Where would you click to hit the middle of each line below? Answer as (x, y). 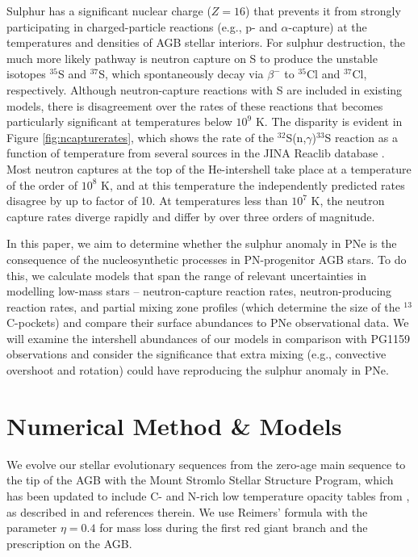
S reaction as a (361, 137)
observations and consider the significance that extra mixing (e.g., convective (196, 354)
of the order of (42, 184)
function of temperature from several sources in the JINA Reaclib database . (196, 153)
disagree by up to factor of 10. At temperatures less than (147, 201)
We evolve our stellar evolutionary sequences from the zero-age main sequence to (206, 464)
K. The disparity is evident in (329, 121)
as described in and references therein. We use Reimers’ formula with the (187, 511)
